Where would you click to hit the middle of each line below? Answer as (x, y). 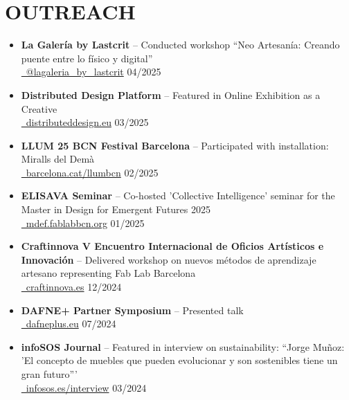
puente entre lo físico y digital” (87, 58)
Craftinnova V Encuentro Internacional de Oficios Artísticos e (172, 246)
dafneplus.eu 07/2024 (71, 324)
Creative (39, 108)
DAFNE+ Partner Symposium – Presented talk (132, 310)
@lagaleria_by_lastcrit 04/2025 (93, 72)
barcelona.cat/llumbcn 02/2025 (92, 172)
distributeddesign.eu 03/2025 (87, 122)
